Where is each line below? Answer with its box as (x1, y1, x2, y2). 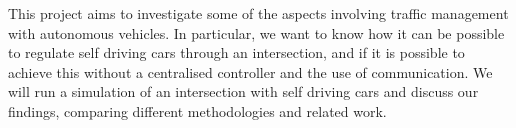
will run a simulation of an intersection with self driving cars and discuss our (8, 81, 479, 102)
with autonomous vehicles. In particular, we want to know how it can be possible (8, 22, 505, 43)
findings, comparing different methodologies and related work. (8, 100, 387, 121)
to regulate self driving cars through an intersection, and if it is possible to (8, 42, 465, 63)
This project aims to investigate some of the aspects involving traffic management (8, 3, 509, 23)
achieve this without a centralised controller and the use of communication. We (8, 61, 493, 82)
